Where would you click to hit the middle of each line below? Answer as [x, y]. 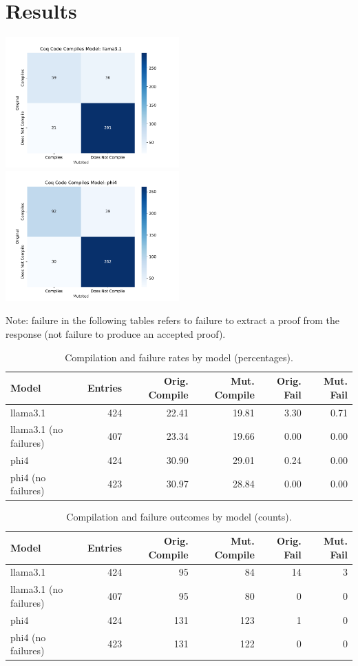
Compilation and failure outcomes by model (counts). [179, 517]
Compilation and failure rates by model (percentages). [179, 357]
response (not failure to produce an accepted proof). [116, 333]
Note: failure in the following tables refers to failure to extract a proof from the [173, 320]
